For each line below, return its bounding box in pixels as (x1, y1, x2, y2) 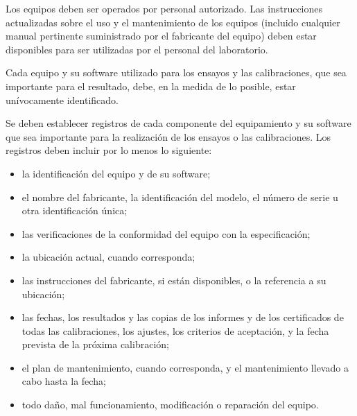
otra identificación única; (21, 203, 128, 218)
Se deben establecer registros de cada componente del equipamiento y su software (6, 116, 351, 130)
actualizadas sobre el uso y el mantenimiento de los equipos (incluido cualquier (6, 15, 340, 29)
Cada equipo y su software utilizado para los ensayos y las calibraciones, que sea (6, 65, 347, 80)
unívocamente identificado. (6, 92, 119, 107)
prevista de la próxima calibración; (21, 337, 169, 352)
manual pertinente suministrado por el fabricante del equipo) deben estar (6, 28, 317, 43)
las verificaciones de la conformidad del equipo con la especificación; (21, 226, 311, 241)
